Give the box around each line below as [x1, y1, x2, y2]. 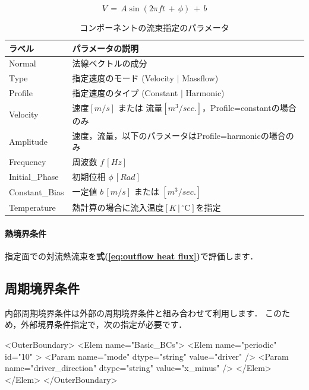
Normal [9, 57, 36, 69]
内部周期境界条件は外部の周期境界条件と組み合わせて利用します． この [5, 306, 282, 319]
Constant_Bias [9, 186, 64, 198]
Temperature [9, 201, 56, 214]
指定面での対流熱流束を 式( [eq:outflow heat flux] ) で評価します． [5, 250, 258, 262]
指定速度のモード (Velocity [72, 72, 175, 84]
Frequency [9, 156, 46, 168]
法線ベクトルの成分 [72, 57, 147, 69]
